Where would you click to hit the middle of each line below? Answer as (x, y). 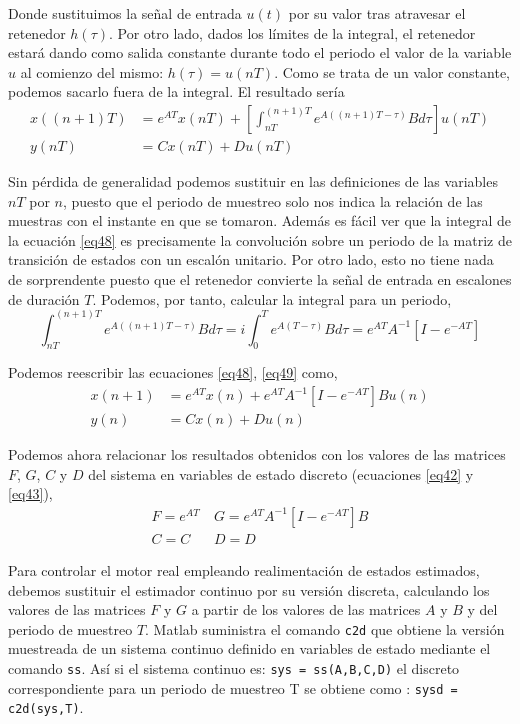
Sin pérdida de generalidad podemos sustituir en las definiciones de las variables (253, 181)
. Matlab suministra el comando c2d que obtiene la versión (325, 628)
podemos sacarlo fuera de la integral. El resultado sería (176, 91)
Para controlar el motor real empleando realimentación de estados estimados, (244, 569)
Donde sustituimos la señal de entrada (125, 13)
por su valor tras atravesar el (377, 13)
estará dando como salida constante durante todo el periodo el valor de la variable (260, 52)
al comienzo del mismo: (92, 71)
